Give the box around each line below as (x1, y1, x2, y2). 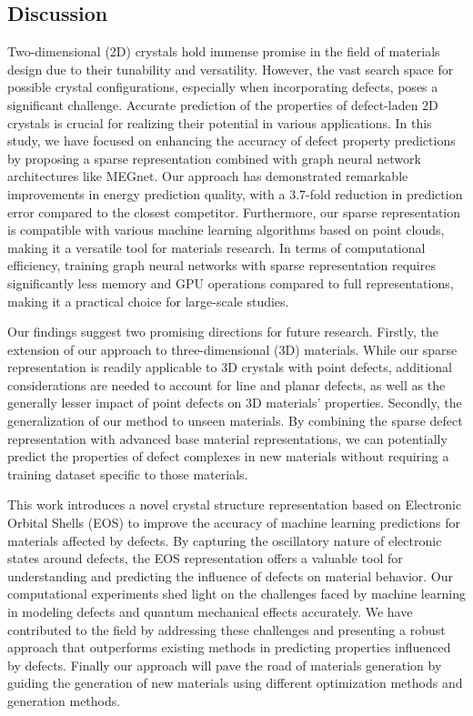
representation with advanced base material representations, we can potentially (7, 429, 448, 448)
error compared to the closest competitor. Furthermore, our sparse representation (7, 202, 461, 221)
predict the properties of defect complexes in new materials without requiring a (7, 447, 449, 466)
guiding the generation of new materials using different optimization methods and (7, 673, 463, 692)
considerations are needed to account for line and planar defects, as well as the (7, 375, 446, 394)
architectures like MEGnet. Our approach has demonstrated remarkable (7, 166, 408, 186)
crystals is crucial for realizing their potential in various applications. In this (7, 113, 432, 132)
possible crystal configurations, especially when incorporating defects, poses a (7, 77, 438, 96)
